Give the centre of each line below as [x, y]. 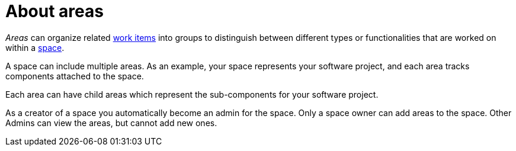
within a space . [35, 47]
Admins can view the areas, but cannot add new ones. [111, 123]
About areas [55, 11]
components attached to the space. [75, 76]
